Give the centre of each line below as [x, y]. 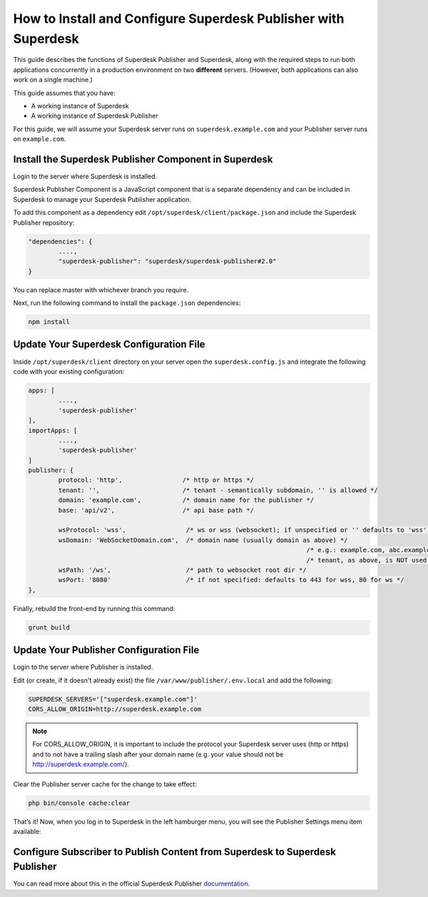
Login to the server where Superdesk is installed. [85, 176]
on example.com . [40, 139]
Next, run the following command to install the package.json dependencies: [127, 303]
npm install [49, 322]
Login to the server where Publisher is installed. [83, 667]
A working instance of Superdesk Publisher [95, 116]
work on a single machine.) [53, 80]
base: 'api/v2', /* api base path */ [156, 510]
